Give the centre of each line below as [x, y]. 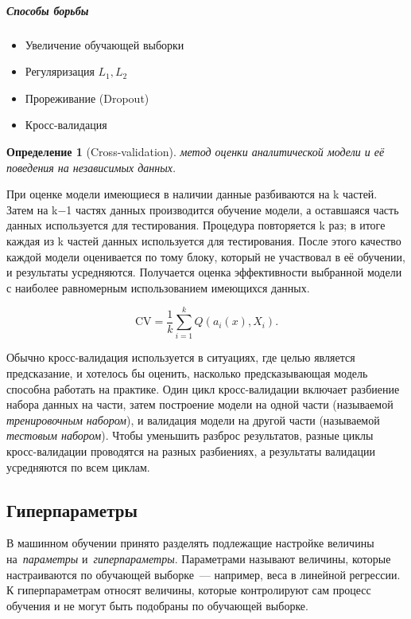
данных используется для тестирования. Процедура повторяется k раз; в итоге [196, 225]
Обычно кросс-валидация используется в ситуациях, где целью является [181, 357]
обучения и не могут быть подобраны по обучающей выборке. [157, 605]
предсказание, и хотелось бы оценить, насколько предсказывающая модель [187, 373]
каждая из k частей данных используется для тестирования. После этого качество [204, 240]
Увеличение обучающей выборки [105, 44]
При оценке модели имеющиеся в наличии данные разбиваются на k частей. [192, 194]
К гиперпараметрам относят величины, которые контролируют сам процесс [189, 590]
